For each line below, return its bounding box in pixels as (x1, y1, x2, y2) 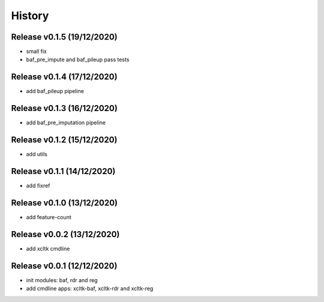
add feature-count (26, 213, 71, 220)
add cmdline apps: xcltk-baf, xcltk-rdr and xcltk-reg (26, 285, 154, 292)
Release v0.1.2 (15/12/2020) (11, 135, 118, 145)
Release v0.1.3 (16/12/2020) (11, 103, 118, 113)
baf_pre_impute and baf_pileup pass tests (26, 56, 130, 63)
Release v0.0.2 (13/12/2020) (11, 229, 120, 240)
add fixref (26, 182, 50, 189)
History (11, 9, 49, 22)
